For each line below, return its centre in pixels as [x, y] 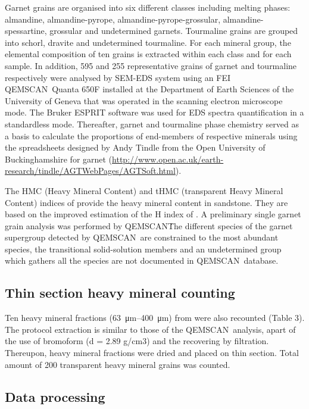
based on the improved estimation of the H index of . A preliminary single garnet [153, 214]
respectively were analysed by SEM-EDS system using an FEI [118, 77]
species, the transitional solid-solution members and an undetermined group [143, 249]
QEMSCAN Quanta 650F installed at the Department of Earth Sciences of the [149, 89]
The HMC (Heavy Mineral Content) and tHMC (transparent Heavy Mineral [144, 190]
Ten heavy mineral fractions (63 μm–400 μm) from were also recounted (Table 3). [155, 318]
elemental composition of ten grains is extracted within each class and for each [148, 54]
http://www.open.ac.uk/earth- [168, 159]
